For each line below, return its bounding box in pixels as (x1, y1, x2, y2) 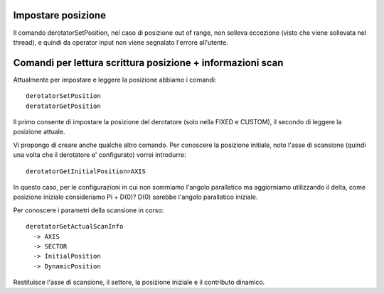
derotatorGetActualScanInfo (26, 222, 124, 231)
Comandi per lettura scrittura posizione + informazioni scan (13, 57, 284, 69)
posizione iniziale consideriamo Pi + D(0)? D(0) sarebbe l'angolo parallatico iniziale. (13, 192, 258, 202)
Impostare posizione (13, 9, 107, 21)
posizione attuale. (13, 128, 65, 136)
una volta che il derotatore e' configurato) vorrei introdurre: (13, 151, 186, 159)
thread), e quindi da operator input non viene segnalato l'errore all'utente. (13, 38, 229, 46)
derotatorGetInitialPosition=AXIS (26, 167, 146, 175)
